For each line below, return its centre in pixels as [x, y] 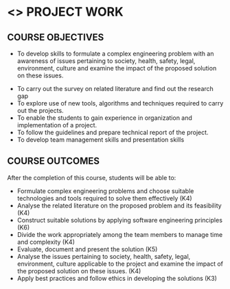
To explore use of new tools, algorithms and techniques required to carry [120, 103]
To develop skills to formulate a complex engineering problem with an [115, 53]
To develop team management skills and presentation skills [101, 140]
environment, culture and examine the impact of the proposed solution [117, 68]
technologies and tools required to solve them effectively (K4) [104, 198]
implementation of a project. [57, 125]
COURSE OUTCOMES [54, 161]
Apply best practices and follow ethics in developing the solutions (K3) [117, 278]
